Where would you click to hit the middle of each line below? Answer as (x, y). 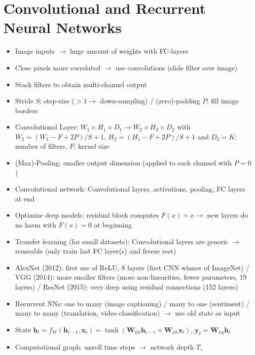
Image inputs (35, 51)
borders (26, 110)
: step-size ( (57, 101)
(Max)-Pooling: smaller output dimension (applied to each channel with (123, 163)
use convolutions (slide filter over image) (177, 67)
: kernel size (91, 146)
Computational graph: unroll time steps (75, 346)
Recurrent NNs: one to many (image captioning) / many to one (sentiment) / (132, 303)
